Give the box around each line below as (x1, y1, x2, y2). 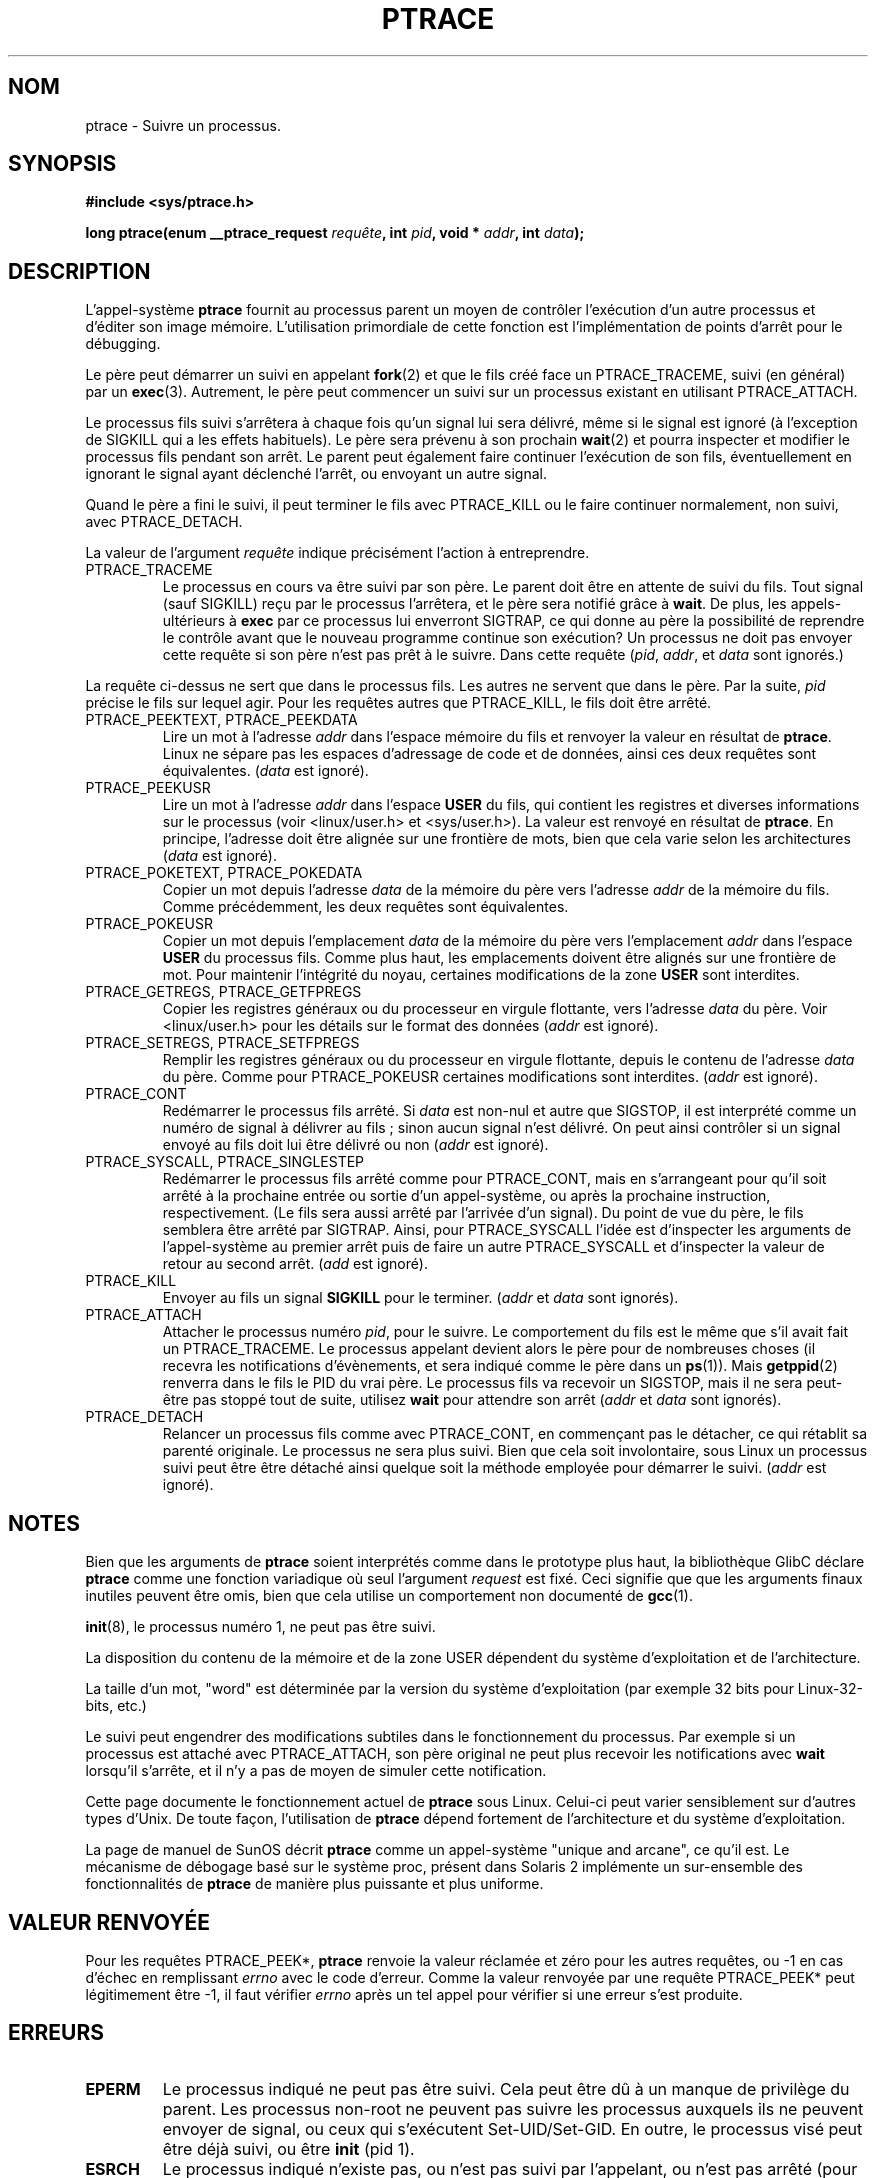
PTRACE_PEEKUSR (85, 779, 211, 797)
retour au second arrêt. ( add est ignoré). (162, 1255, 428, 1273)
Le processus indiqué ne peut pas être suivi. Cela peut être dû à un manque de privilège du (162, 2078, 850, 2099)
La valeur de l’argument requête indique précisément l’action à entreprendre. (85, 544, 590, 562)
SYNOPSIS (8, 151, 117, 177)
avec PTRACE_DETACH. (85, 513, 243, 531)
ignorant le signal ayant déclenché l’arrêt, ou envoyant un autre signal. (85, 465, 547, 483)
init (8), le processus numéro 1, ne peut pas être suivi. (85, 1618, 436, 1636)
